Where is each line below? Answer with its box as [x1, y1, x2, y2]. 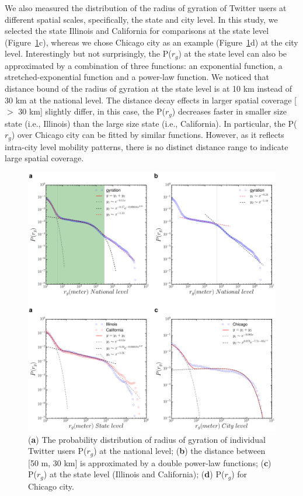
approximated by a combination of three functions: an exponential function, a [5, 59, 283, 71]
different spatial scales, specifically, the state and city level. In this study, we [5, 13, 278, 25]
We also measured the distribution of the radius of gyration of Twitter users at [5, 2, 287, 13]
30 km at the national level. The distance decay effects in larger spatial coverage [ [5, 93, 297, 106]
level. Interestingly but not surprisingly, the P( [5, 47, 172, 60]
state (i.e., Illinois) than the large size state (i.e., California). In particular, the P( [5, 117, 297, 129]
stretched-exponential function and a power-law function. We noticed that [5, 71, 269, 83]
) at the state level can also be [178, 47, 287, 60]
